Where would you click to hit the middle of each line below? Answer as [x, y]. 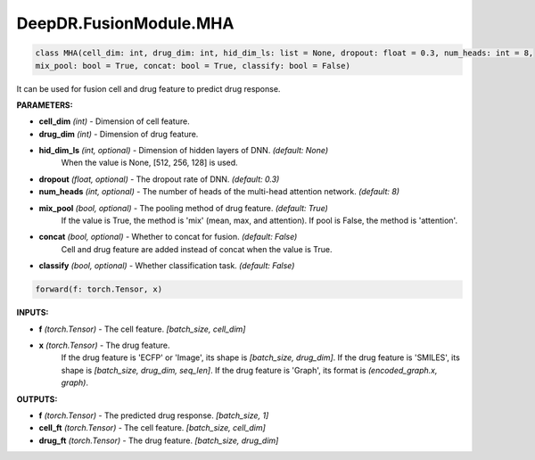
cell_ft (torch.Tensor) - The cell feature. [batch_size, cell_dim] [152, 428]
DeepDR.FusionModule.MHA [125, 23]
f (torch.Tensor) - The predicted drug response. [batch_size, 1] [154, 415]
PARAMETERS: [45, 105]
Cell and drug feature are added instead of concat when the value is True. [197, 249]
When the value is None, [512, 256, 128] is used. [149, 163]
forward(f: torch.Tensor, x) [99, 289]
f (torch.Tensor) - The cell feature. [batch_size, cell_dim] [142, 329]
